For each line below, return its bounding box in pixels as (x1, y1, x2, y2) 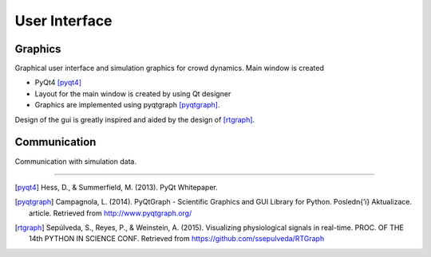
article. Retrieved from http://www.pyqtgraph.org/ (29, 208, 192, 218)
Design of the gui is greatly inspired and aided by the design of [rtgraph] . (14, 115, 255, 124)
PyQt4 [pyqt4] (34, 78, 81, 88)
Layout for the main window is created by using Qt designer (34, 88, 231, 99)
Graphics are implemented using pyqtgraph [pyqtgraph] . (34, 100, 220, 110)
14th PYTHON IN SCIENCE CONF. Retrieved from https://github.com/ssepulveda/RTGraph (29, 234, 325, 243)
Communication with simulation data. (14, 156, 137, 166)
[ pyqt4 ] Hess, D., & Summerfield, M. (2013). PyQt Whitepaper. (14, 182, 219, 192)
